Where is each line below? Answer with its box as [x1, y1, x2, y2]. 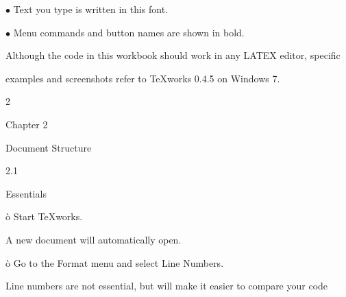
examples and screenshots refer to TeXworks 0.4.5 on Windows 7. [5, 71, 280, 85]
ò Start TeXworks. [5, 209, 83, 224]
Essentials [5, 186, 47, 200]
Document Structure [5, 140, 92, 154]
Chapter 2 [5, 117, 48, 131]
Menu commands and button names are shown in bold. [13, 25, 245, 39]
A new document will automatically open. [5, 232, 182, 246]
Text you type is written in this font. [13, 2, 169, 16]
